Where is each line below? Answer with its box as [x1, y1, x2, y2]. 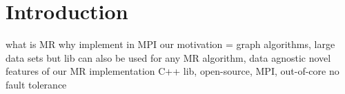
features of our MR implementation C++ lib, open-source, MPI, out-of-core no [6, 64, 339, 78]
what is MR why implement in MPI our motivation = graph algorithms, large [6, 37, 335, 51]
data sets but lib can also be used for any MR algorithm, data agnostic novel [6, 50, 331, 64]
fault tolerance [6, 77, 67, 91]
